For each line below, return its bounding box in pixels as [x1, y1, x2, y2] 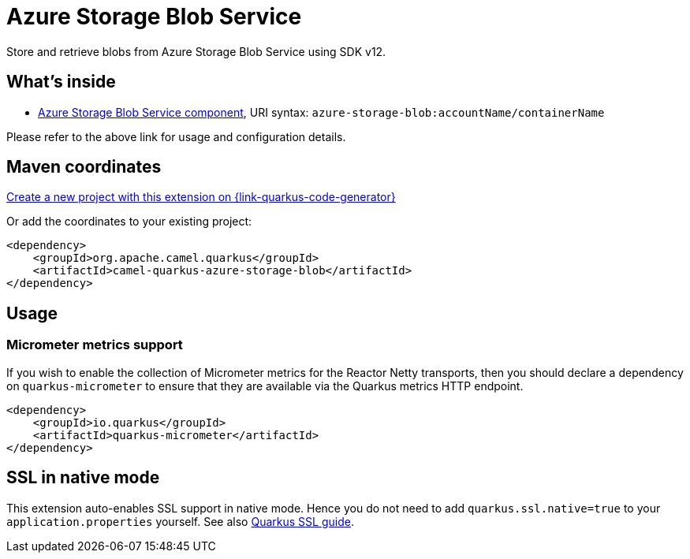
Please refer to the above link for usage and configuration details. [6, 129, 346, 143]
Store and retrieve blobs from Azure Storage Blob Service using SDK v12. [6, 44, 386, 58]
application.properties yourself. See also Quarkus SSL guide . [6, 514, 354, 528]
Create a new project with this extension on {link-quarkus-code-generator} [6, 190, 396, 204]
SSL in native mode [6, 468, 160, 488]
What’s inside [6, 72, 116, 92]
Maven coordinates [6, 157, 162, 177]
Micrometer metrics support [6, 337, 183, 353]
